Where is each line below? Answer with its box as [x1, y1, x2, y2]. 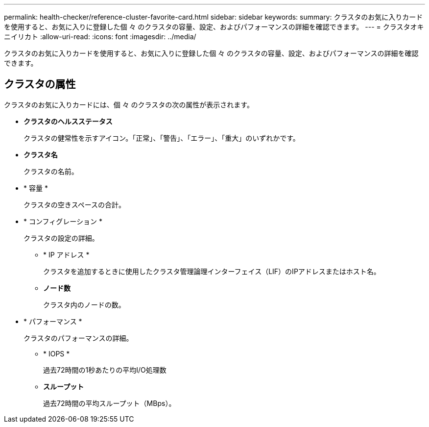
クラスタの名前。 [24, 167, 78, 176]
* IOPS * [43, 349, 70, 358]
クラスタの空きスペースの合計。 [24, 200, 126, 209]
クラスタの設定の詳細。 [24, 233, 99, 242]
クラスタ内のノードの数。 [43, 300, 125, 309]
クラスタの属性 [4, 78, 76, 91]
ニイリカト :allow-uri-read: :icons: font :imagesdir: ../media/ [4, 32, 196, 41]
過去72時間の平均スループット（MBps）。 [43, 399, 176, 407]
